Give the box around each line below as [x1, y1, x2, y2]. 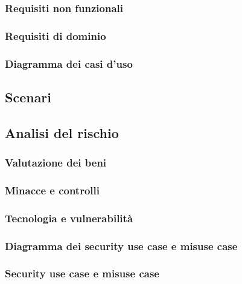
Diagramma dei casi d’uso [5, 56, 133, 71]
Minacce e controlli [5, 182, 100, 197]
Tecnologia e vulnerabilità [5, 210, 133, 225]
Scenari [5, 87, 52, 106]
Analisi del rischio [5, 123, 119, 142]
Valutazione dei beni [5, 155, 107, 170]
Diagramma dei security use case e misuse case [5, 238, 238, 253]
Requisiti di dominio [5, 28, 106, 43]
